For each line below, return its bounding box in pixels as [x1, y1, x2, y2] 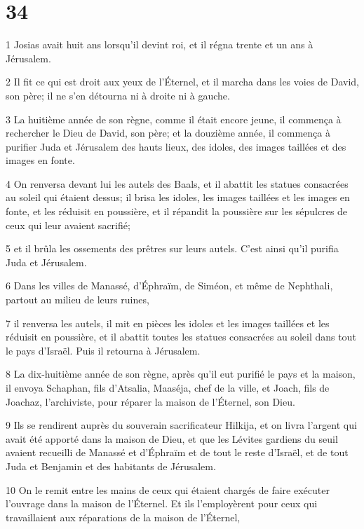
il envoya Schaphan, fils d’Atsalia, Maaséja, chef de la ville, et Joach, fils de [6, 380, 330, 394]
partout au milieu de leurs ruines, [6, 292, 149, 307]
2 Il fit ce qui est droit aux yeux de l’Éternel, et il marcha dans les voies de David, [6, 74, 359, 89]
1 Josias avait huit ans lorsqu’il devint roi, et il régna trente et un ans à [6, 37, 314, 52]
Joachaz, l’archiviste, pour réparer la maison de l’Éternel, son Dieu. [6, 394, 295, 408]
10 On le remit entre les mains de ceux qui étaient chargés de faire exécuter [6, 482, 330, 497]
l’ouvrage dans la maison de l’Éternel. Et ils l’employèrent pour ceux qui [6, 496, 318, 511]
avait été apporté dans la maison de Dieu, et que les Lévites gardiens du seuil [6, 431, 338, 446]
